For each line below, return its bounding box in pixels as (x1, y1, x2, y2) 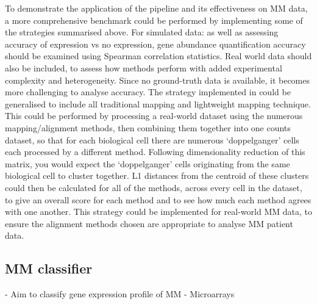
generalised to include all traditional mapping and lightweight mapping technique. (5, 97, 311, 110)
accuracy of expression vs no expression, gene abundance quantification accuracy (5, 37, 306, 50)
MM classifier (5, 259, 93, 278)
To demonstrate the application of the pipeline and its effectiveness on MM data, (5, 2, 308, 14)
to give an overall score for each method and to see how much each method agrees (5, 193, 312, 206)
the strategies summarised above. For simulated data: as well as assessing (5, 26, 279, 38)
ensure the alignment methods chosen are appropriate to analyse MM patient (5, 217, 293, 230)
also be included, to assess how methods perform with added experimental (5, 61, 282, 74)
